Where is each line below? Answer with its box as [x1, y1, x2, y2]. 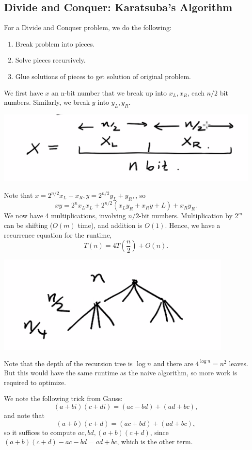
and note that [4, 410, 45, 420]
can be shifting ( [4, 220, 53, 230]
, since [150, 427, 169, 437]
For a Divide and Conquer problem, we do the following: [4, 22, 172, 32]
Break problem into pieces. [15, 38, 95, 48]
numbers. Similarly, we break [4, 97, 90, 107]
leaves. [229, 358, 248, 368]
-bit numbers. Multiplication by [139, 210, 233, 221]
